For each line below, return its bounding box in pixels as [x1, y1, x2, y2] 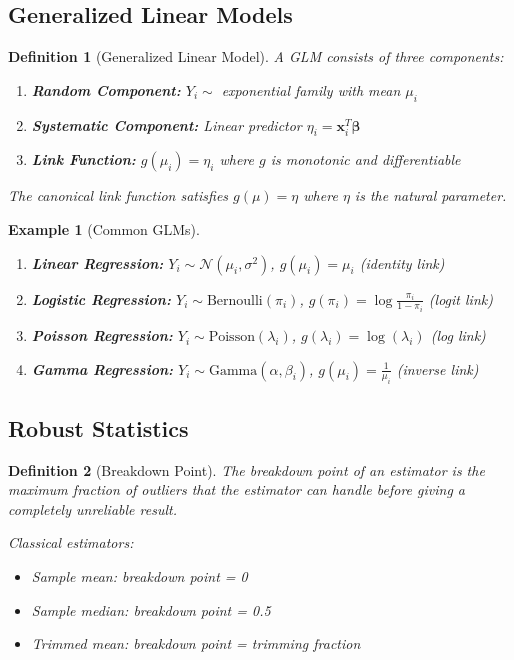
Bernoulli [206, 293, 263, 308]
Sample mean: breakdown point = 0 [31, 566, 248, 586]
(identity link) [359, 252, 445, 273]
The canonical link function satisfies [8, 185, 229, 206]
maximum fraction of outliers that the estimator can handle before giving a [8, 479, 466, 500]
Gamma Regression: [31, 358, 174, 379]
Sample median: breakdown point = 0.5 [31, 599, 271, 620]
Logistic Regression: [31, 288, 171, 309]
